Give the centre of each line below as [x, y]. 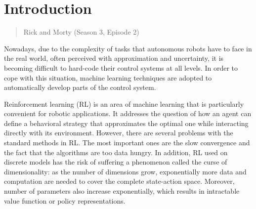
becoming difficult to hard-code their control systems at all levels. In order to [121, 67]
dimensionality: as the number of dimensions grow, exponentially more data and [125, 171]
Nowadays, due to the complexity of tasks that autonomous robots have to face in [128, 48]
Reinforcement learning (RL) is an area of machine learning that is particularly [124, 104]
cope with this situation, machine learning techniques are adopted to [108, 77]
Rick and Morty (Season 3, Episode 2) [81, 32]
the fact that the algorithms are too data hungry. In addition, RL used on [116, 152]
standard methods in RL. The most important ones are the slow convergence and [127, 143]
